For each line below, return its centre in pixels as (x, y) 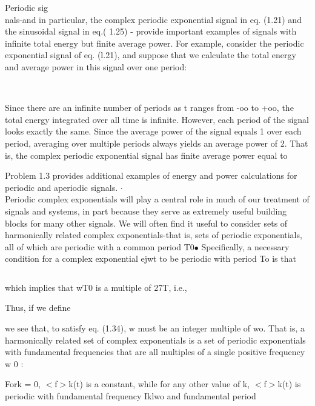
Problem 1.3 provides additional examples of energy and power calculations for (151, 175)
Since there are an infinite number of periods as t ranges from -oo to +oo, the (149, 108)
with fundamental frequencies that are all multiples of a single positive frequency (155, 352)
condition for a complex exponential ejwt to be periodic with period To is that (151, 258)
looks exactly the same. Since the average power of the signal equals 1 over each (153, 131)
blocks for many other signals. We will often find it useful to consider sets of (146, 223)
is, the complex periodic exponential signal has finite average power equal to (146, 155)
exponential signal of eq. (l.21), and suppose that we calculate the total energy (151, 55)
